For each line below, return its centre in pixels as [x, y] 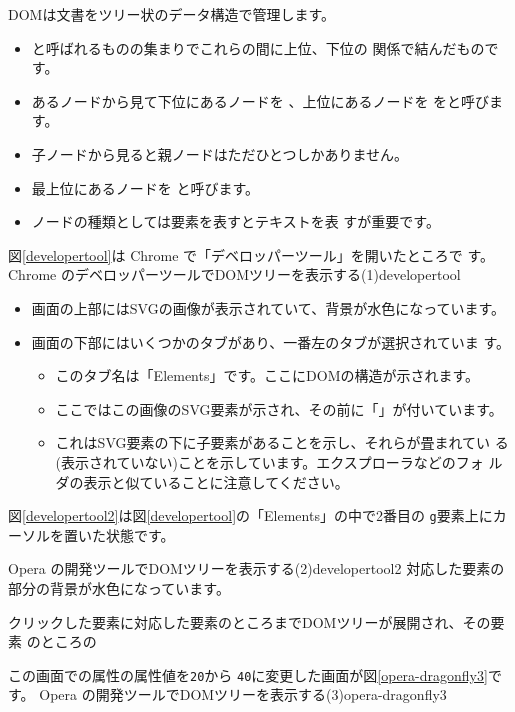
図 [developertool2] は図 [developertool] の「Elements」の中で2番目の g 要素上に [250, 515]
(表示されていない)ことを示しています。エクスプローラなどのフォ [269, 461]
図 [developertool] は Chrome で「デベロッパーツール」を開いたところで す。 [251, 254]
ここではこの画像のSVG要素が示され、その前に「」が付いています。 [279, 408]
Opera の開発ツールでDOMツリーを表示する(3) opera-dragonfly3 [243, 694]
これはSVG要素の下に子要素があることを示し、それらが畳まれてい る [282, 442]
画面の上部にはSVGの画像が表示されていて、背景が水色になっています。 [268, 307]
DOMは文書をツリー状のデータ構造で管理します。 [172, 14]
